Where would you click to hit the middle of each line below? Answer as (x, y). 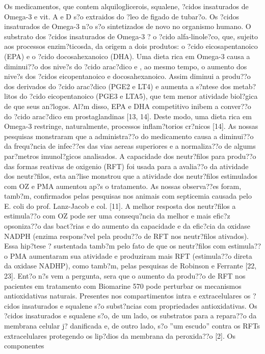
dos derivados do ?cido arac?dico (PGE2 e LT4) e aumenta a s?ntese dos (117, 86)
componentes (24, 346)
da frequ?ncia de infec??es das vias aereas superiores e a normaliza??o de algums (130, 146)
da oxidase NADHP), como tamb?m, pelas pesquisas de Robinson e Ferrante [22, (130, 266)
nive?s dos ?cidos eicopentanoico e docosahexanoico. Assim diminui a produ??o (127, 76)
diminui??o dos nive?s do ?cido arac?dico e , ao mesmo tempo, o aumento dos (126, 66)
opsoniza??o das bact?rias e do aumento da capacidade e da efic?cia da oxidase (127, 226)
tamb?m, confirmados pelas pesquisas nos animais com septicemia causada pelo (128, 196)
